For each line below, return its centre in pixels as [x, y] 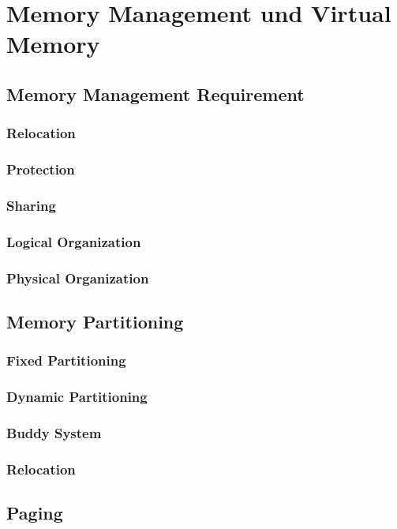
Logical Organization [74, 241]
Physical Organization [78, 278]
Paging [35, 513]
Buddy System [54, 432]
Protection [41, 169]
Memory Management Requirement [155, 94]
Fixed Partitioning [66, 360]
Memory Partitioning [95, 321]
